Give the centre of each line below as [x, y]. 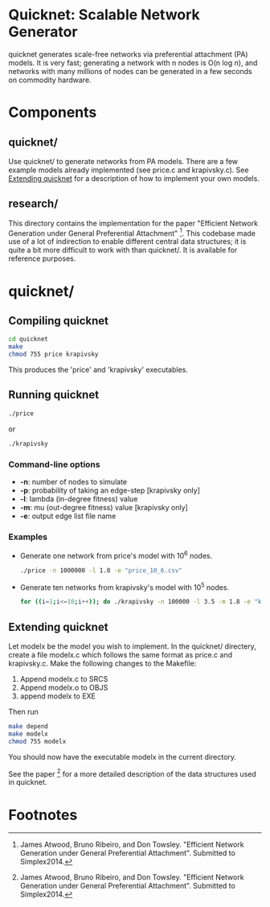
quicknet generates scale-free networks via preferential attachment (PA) [128, 54]
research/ [33, 204]
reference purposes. [42, 258]
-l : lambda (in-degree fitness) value [79, 499]
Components [53, 112]
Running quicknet [53, 395]
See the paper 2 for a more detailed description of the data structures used [133, 773]
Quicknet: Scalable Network [104, 15]
